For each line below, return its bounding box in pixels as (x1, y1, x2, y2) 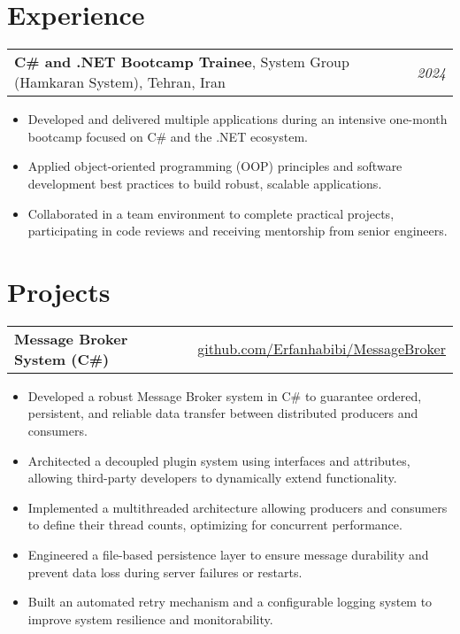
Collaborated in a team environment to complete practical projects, (27, 204, 395, 222)
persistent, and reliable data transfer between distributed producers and (27, 404, 418, 422)
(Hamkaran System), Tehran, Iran (14, 72, 226, 93)
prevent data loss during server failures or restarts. (27, 562, 303, 581)
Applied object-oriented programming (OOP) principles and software (27, 157, 402, 175)
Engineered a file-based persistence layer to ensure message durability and (27, 545, 429, 563)
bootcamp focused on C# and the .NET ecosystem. (27, 127, 308, 145)
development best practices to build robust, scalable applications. (27, 174, 382, 192)
